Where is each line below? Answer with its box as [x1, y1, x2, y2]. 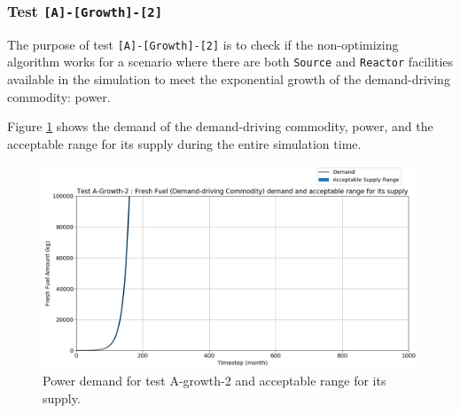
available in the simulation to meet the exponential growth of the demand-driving [7, 70, 450, 89]
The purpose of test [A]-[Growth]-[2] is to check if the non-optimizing [7, 35, 399, 53]
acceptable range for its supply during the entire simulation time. [7, 134, 362, 152]
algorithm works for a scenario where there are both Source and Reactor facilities [7, 52, 454, 71]
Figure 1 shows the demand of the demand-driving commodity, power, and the [7, 117, 433, 136]
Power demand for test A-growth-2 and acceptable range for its [43, 371, 386, 390]
